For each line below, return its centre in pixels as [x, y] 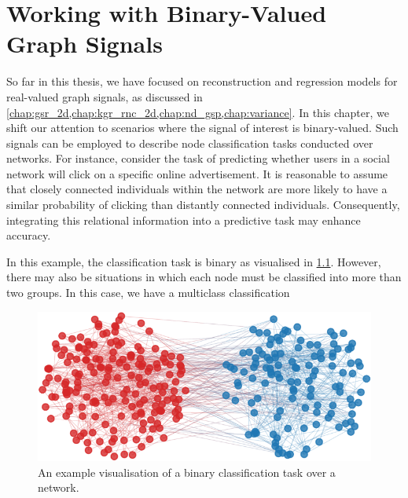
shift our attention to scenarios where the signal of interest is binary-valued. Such [202, 128]
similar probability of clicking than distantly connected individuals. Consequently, [203, 205]
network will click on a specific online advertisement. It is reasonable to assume [197, 173]
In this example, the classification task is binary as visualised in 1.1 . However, [194, 261]
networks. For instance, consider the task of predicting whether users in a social [198, 158]
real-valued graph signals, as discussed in [105, 96]
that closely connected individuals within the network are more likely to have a [197, 189]
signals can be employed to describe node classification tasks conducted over [190, 143]
